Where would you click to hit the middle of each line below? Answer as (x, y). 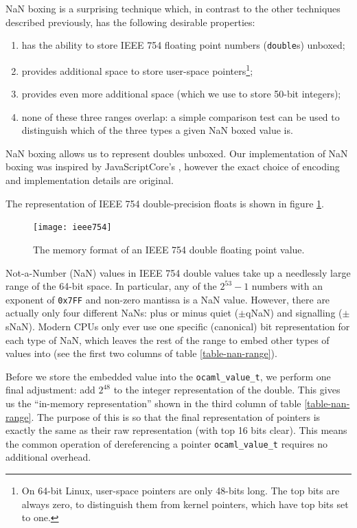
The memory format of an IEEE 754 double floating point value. (169, 249)
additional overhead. (48, 457)
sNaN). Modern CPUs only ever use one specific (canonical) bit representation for (178, 326)
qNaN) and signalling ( (294, 313)
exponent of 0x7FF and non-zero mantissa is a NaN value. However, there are (168, 299)
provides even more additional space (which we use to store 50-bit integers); (181, 94)
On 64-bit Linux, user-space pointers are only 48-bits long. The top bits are (181, 490)
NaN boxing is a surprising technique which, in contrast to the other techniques (173, 8)
